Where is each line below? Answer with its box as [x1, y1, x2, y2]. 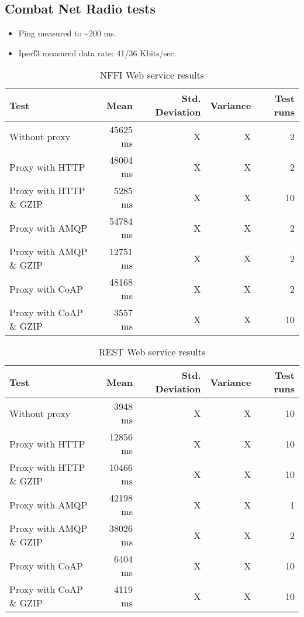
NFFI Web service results [99, 68, 205, 82]
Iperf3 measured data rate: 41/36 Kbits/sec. [18, 46, 177, 59]
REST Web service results [98, 345, 206, 359]
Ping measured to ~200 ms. [18, 27, 116, 39]
